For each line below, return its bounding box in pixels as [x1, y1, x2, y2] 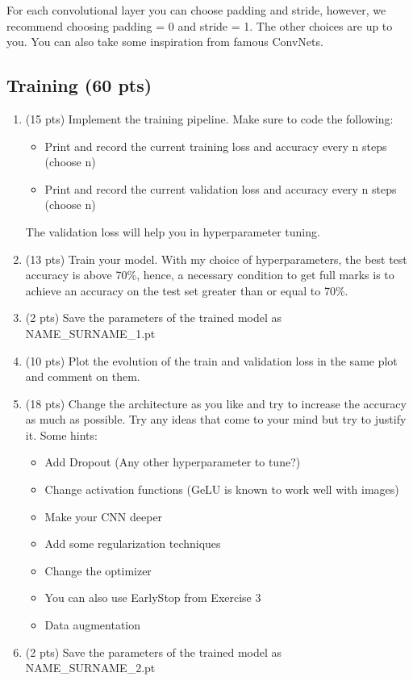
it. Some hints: [25, 426, 98, 443]
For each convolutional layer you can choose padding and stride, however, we [6, 2, 386, 18]
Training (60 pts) [6, 73, 152, 98]
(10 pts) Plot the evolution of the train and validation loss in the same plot [25, 352, 398, 369]
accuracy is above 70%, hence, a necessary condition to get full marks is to [25, 266, 394, 283]
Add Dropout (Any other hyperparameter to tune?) [44, 453, 301, 470]
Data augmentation [44, 616, 141, 633]
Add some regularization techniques [44, 535, 221, 552]
